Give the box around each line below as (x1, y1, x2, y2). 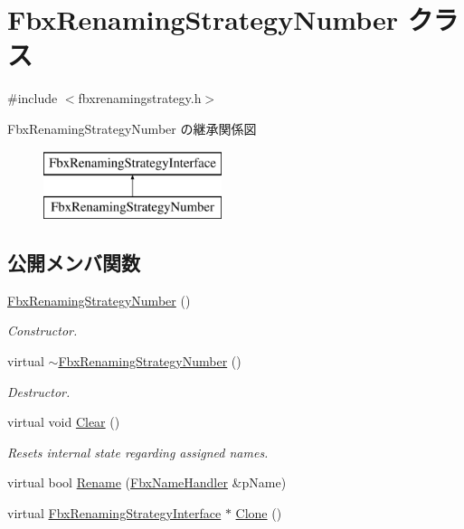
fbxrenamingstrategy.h (78, 89, 202, 108)
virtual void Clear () (7, 412, 120, 431)
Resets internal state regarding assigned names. (7, 442, 269, 461)
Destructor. (7, 382, 71, 401)
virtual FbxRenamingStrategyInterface (7, 504, 222, 523)
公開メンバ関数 (7, 249, 140, 277)
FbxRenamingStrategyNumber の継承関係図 (7, 118, 257, 137)
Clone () (235, 504, 282, 523)
